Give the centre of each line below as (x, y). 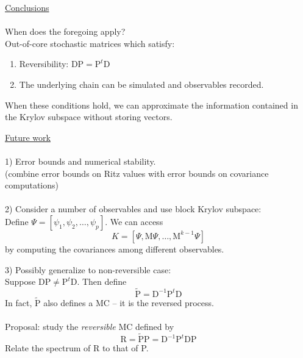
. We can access (134, 221)
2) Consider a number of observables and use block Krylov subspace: (133, 209)
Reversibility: (44, 64)
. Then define (102, 281)
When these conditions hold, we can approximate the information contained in (151, 105)
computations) (32, 185)
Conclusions (27, 7)
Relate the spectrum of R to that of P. (77, 348)
